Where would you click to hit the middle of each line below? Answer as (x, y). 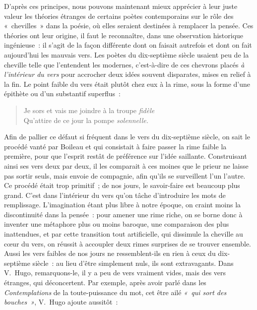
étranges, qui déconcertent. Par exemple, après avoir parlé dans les (105, 282)
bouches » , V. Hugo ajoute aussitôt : (61, 302)
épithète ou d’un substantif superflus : (62, 93)
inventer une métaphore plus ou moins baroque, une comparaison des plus (117, 224)
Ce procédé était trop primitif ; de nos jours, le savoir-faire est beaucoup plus (122, 185)
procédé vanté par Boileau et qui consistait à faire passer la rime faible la (115, 146)
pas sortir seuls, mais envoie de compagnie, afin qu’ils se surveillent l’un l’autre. (125, 175)
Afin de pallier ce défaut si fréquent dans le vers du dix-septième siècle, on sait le (127, 137)
